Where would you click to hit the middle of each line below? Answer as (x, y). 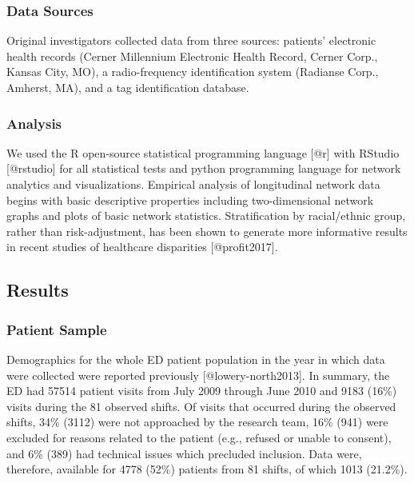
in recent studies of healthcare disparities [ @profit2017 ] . (142, 247)
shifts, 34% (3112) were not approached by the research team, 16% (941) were (197, 422)
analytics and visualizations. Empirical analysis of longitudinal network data (193, 184)
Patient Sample (57, 329)
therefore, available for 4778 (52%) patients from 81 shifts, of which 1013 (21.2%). (207, 469)
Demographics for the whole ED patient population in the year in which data (196, 359)
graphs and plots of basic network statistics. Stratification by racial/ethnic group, (206, 216)
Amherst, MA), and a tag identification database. (128, 87)
